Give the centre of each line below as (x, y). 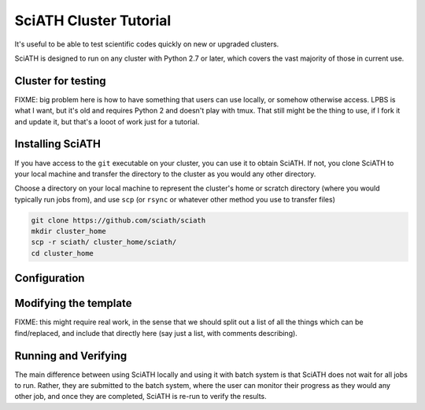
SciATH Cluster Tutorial (93, 20)
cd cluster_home (63, 253)
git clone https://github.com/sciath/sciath (118, 220)
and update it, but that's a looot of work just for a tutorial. (107, 121)
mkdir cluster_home (68, 231)
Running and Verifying (71, 355)
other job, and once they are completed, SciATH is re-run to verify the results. (140, 397)
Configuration (50, 278)
